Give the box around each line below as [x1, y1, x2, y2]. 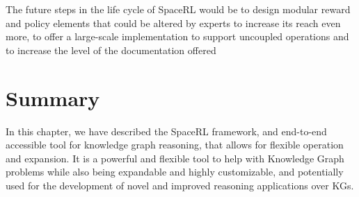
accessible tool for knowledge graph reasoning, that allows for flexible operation [6, 137, 344, 152]
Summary [6, 83, 100, 112]
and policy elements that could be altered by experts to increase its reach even [6, 15, 341, 30]
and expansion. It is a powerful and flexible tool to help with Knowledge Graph [6, 151, 344, 165]
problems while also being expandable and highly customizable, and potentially [6, 164, 344, 179]
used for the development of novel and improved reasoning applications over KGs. [6, 178, 354, 192]
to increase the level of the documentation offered [6, 42, 216, 57]
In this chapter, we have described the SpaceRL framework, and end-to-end [6, 123, 327, 138]
